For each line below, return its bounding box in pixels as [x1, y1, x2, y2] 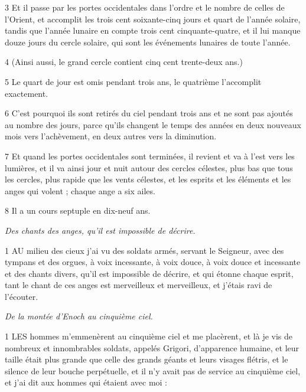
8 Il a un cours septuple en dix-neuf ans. [5, 204, 151, 217]
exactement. [5, 87, 48, 99]
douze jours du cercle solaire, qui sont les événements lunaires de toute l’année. [5, 35, 291, 48]
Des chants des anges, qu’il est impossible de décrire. [5, 224, 196, 236]
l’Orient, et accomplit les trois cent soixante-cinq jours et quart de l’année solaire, [5, 12, 301, 25]
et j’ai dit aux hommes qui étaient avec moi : [5, 376, 167, 388]
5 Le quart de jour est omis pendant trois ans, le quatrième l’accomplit [5, 75, 262, 87]
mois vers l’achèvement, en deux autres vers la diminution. [5, 130, 217, 142]
